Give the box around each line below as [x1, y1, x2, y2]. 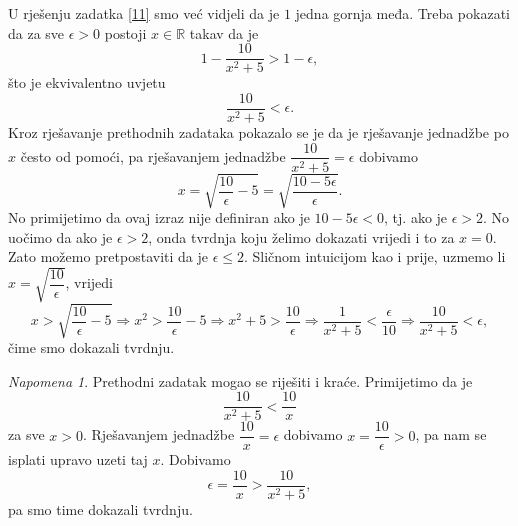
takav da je [189, 22, 259, 43]
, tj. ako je [384, 207, 448, 228]
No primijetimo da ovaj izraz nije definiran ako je [8, 207, 310, 228]
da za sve [8, 22, 65, 43]
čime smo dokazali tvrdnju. [8, 336, 175, 357]
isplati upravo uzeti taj [8, 449, 148, 470]
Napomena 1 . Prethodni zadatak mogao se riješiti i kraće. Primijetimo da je [8, 370, 473, 391]
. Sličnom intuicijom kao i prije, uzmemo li [244, 246, 506, 267]
